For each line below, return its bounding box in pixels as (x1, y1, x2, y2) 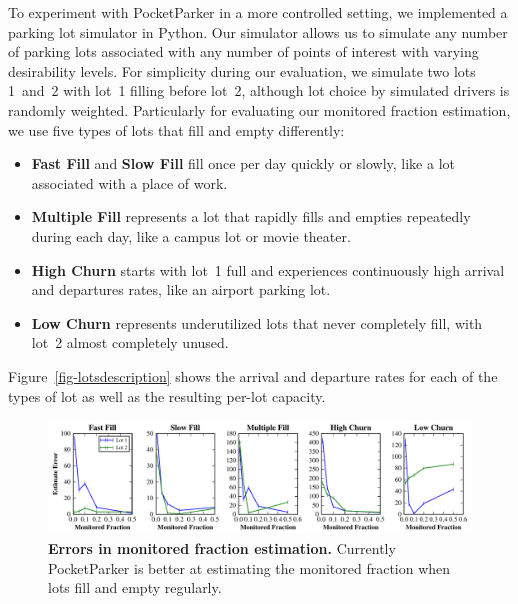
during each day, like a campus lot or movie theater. (31, 225, 351, 246)
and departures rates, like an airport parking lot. (31, 279, 331, 300)
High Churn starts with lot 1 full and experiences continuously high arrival (31, 259, 505, 280)
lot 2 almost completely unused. (31, 332, 229, 353)
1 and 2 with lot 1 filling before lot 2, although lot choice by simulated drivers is (8, 80, 510, 101)
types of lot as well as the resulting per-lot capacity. (8, 385, 326, 406)
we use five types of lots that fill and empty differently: (8, 119, 345, 140)
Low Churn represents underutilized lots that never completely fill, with (31, 312, 483, 333)
